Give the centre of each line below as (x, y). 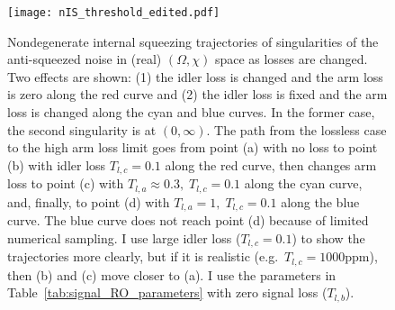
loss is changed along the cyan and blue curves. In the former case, (191, 112)
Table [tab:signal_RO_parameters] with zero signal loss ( (167, 292)
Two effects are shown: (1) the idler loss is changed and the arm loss (195, 76)
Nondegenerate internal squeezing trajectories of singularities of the (193, 41)
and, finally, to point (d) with (89, 201)
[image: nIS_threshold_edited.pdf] (114, 13)
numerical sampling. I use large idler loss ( (124, 237)
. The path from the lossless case (296, 129)
